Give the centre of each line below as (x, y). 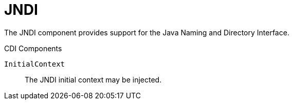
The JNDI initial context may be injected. (93, 79)
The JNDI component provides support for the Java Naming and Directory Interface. (147, 32)
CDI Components (33, 48)
